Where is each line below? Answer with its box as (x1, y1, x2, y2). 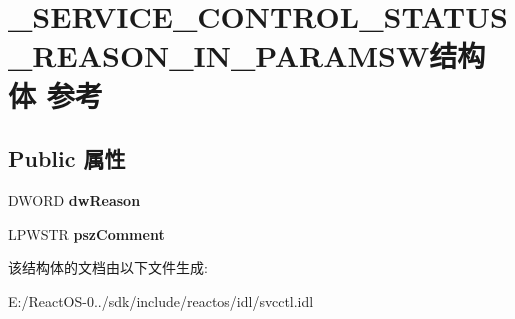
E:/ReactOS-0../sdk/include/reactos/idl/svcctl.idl (8, 290, 314, 311)
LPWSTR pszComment (8, 223, 165, 244)
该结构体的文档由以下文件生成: (8, 257, 208, 278)
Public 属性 (8, 143, 126, 174)
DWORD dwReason (8, 189, 141, 210)
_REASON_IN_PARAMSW (8, 35, 430, 76)
